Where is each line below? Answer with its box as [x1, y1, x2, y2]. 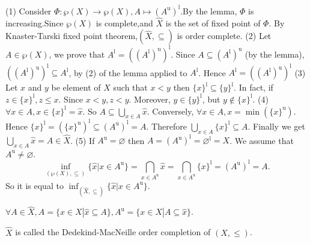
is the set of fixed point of [165, 16, 261, 29]
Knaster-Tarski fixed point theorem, [5, 29, 138, 42]
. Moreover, [129, 92, 171, 105]
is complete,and [96, 16, 153, 29]
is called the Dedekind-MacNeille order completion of [15, 226, 211, 238]
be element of [51, 81, 101, 94]
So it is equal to [5, 179, 64, 191]
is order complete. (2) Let [177, 29, 272, 42]
